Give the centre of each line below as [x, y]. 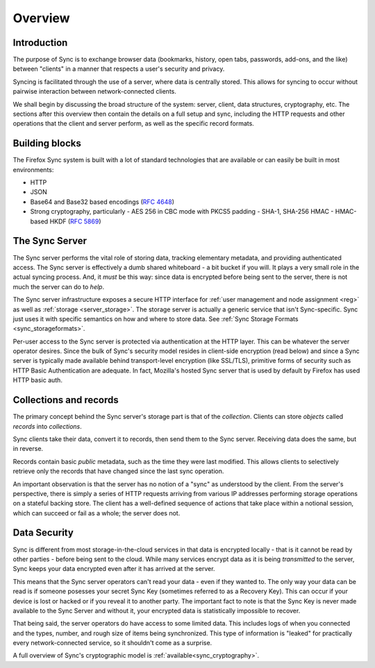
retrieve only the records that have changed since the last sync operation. [118, 471]
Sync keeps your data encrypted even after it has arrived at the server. [114, 569]
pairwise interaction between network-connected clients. [94, 92]
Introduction [40, 43]
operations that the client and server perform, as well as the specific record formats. [134, 123]
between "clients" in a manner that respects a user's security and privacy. [119, 69]
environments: [33, 169]
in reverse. [28, 449]
